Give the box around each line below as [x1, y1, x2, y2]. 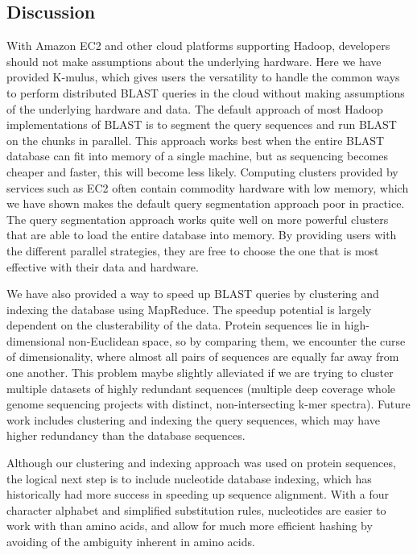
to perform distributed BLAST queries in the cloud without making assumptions [6, 84, 405, 101]
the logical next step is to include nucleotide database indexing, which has [6, 470, 372, 487]
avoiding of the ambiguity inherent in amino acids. [6, 533, 255, 550]
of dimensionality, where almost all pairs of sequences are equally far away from [6, 348, 399, 365]
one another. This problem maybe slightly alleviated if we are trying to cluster [6, 364, 394, 381]
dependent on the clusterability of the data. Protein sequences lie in [6, 317, 341, 333]
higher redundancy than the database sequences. [6, 427, 246, 444]
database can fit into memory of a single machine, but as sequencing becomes [6, 147, 389, 164]
